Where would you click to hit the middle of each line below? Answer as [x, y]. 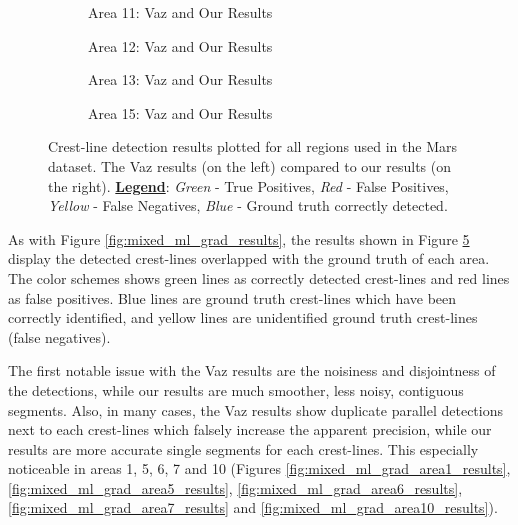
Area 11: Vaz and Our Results [180, 12]
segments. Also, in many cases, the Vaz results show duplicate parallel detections [255, 409]
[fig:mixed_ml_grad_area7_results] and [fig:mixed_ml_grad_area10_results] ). [253, 507]
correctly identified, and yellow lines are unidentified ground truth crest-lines [243, 317]
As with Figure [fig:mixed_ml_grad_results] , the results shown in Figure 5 [239, 238]
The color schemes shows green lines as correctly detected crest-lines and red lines [259, 277]
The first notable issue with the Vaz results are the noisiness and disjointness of [252, 370]
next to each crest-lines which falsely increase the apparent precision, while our [250, 429]
